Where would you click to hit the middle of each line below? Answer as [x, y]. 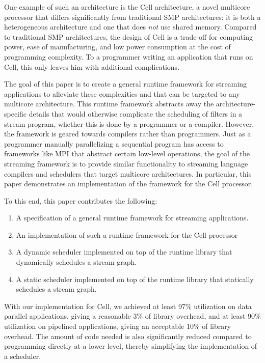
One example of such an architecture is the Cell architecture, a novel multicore [127, 7]
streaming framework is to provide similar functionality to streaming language [126, 163]
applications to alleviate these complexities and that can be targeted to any [122, 93]
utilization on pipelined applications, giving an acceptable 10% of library [118, 326]
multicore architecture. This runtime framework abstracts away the [109, 104]
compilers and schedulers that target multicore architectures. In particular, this [128, 173]
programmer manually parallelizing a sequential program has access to [114, 143]
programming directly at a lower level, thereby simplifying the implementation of [131, 346]
